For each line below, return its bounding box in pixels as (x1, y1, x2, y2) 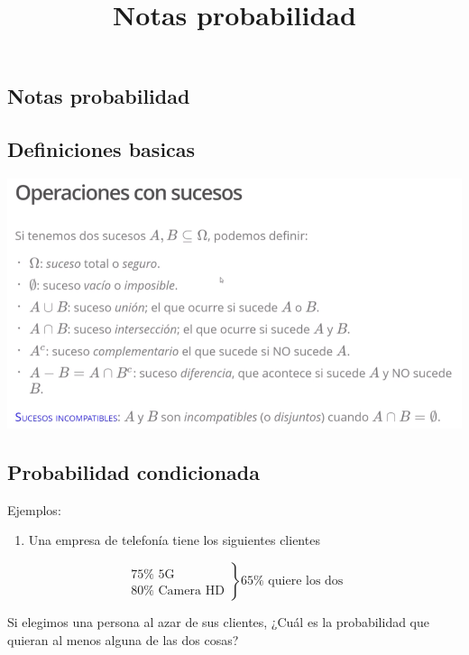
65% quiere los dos (241, 575, 344, 588)
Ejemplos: (7, 500, 61, 519)
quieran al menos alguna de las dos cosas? (7, 630, 239, 649)
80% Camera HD (131, 584, 225, 597)
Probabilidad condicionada (7, 458, 260, 486)
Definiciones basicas (7, 135, 196, 163)
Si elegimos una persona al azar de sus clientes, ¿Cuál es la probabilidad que (7, 613, 430, 632)
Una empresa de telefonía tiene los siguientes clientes (28, 530, 320, 549)
